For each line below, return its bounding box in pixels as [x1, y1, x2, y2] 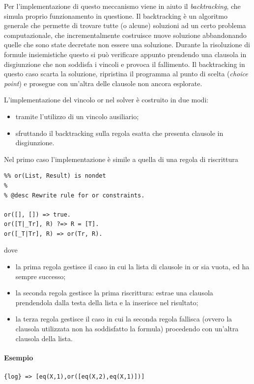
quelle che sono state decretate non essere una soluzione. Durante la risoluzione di [4, 39, 250, 50]
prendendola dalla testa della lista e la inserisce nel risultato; [15, 297, 198, 307]
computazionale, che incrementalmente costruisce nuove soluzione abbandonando [4, 30, 247, 40]
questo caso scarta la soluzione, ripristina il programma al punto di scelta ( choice [4, 68, 248, 79]
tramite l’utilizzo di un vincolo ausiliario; [15, 111, 139, 121]
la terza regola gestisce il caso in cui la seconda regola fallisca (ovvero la [15, 314, 232, 324]
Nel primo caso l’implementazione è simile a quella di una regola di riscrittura [4, 154, 238, 164]
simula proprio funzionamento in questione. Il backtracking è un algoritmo [4, 10, 227, 21]
